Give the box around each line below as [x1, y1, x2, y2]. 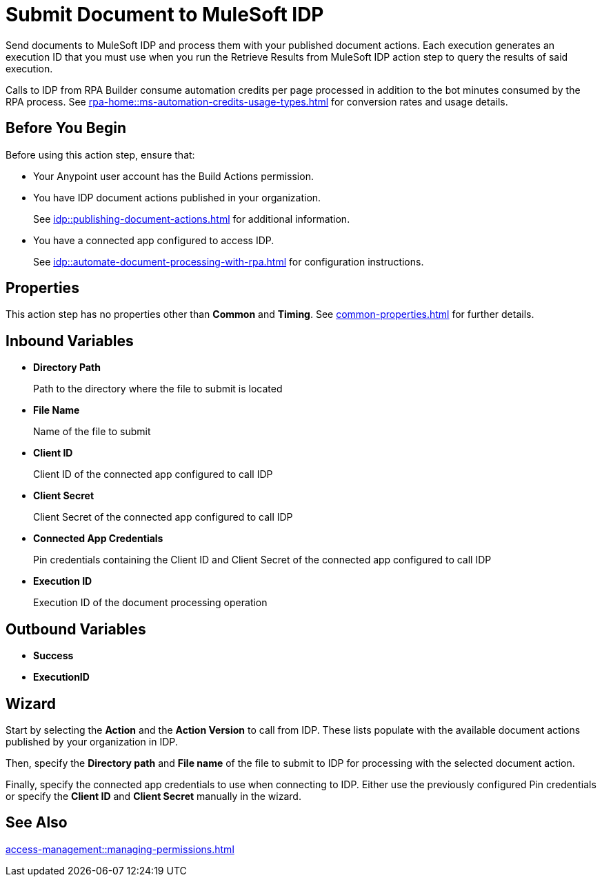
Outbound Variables [6, 620, 146, 638]
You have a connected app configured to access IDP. [33, 234, 274, 246]
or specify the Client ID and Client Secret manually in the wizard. [6, 790, 301, 802]
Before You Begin [6, 119, 127, 137]
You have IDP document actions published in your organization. [33, 191, 321, 203]
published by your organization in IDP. [6, 735, 178, 748]
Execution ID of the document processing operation [33, 597, 268, 609]
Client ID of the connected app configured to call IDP [33, 468, 273, 481]
